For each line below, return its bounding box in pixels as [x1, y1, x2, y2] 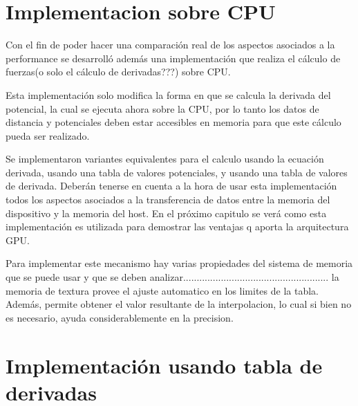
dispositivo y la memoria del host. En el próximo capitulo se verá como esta [6, 205, 327, 220]
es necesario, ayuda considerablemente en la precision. [6, 310, 234, 324]
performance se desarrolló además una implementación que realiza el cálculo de [6, 50, 341, 65]
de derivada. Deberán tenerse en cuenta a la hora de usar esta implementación [6, 178, 337, 193]
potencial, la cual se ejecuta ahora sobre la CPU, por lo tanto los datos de [6, 101, 319, 116]
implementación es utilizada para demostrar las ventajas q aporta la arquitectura [6, 219, 349, 234]
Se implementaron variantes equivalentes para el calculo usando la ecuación [6, 151, 324, 166]
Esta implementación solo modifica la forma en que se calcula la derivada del [6, 87, 331, 102]
